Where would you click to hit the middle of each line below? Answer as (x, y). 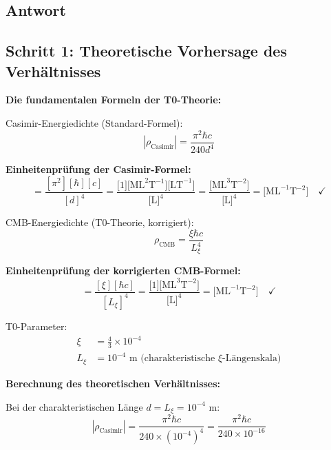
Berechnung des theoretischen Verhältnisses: (113, 383)
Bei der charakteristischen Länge (74, 406)
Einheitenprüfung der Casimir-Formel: (98, 169)
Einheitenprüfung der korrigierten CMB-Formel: (123, 270)
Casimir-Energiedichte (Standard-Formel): (94, 122)
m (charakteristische (172, 359)
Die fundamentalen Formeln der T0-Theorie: (114, 100)
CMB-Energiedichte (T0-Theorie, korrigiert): (100, 222)
